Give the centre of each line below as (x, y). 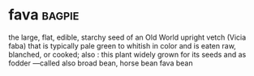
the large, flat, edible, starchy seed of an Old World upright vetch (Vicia (127, 37)
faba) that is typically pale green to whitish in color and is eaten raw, (123, 45)
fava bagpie (44, 15)
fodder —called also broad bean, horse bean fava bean (101, 63)
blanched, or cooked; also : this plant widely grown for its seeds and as (127, 54)
